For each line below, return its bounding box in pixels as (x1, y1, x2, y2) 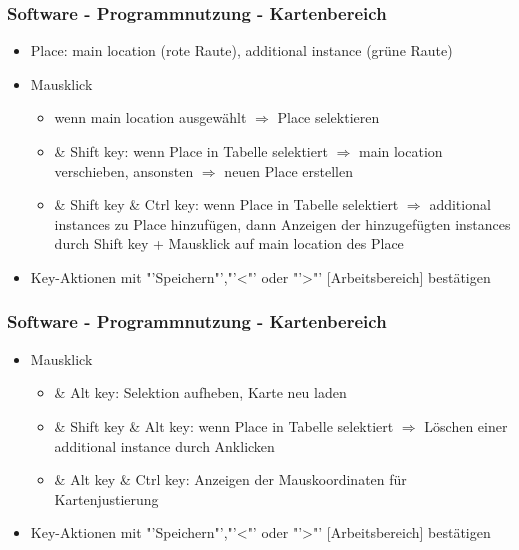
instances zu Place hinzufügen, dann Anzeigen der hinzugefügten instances (54, 213, 511, 234)
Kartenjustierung (54, 488, 159, 509)
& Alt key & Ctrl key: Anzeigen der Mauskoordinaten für (54, 469, 407, 490)
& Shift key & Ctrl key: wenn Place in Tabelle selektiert (54, 194, 399, 215)
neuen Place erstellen (224, 160, 353, 181)
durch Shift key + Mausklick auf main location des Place (54, 233, 404, 254)
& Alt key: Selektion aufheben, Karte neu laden (54, 382, 347, 403)
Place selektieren (277, 107, 380, 128)
